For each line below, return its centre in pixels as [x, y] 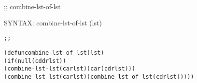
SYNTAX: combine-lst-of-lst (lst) [53, 22]
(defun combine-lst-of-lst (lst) [54, 53]
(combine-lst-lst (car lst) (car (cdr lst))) [70, 69]
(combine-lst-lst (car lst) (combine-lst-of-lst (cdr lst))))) [99, 77]
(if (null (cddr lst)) [35, 61]
